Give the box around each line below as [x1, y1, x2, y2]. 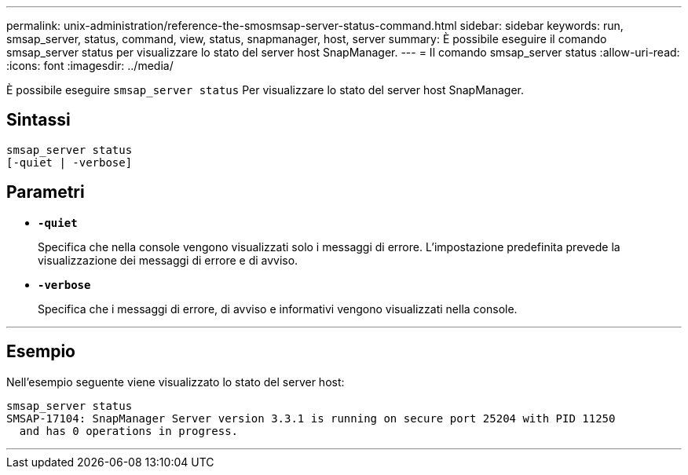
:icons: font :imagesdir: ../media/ [6, 59, 174, 72]
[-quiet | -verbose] [6, 155, 133, 169]
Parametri [6, 182, 85, 203]
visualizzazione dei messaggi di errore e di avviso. [38, 253, 298, 267]
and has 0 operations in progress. [19, 424, 239, 437]
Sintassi [6, 110, 71, 130]
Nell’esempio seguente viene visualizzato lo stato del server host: [6, 375, 345, 389]
